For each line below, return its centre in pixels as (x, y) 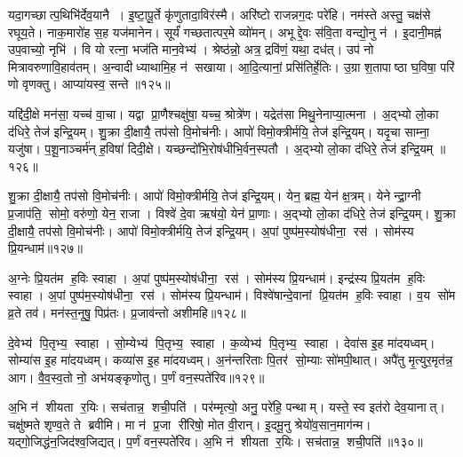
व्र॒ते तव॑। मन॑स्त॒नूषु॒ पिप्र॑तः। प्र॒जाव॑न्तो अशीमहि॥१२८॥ (127, 312)
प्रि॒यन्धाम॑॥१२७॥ (45, 248)
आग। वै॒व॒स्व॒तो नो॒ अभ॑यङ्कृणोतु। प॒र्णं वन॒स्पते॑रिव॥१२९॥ (136, 377)
